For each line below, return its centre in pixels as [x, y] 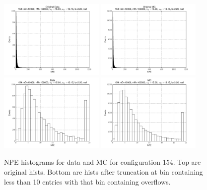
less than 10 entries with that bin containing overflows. [87, 181]
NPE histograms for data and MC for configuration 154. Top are [103, 162]
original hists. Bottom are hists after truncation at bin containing [103, 171]
